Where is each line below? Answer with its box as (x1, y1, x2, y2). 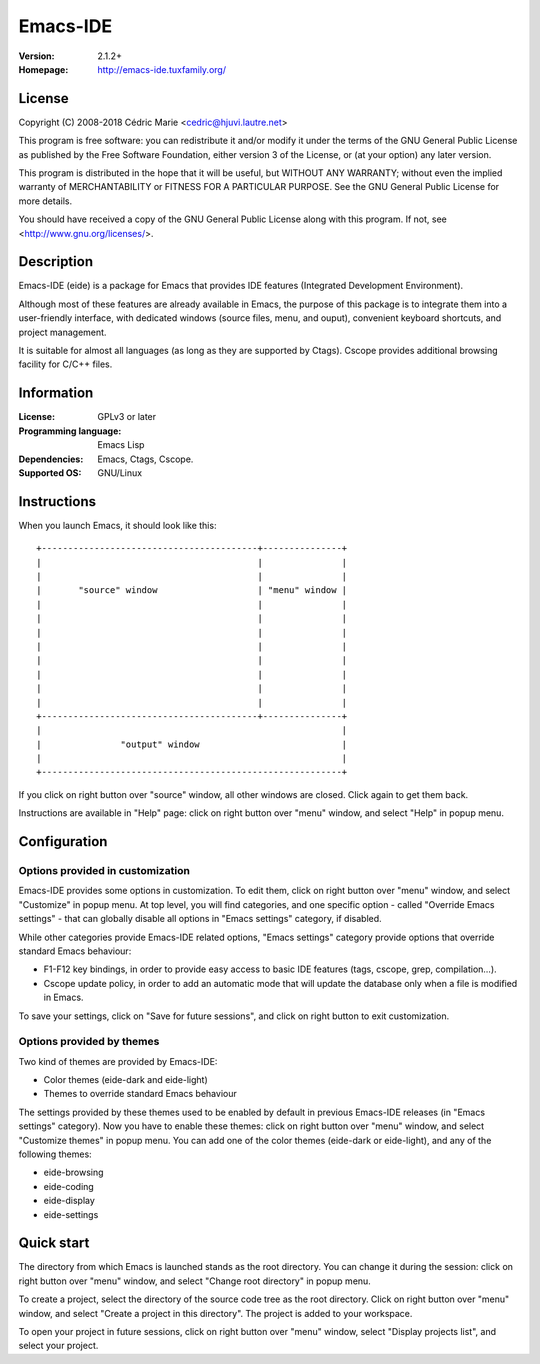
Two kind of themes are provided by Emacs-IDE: (18, 1055, 218, 1067)
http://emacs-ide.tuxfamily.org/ (97, 63, 227, 75)
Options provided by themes (18, 1035, 160, 1049)
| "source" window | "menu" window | (36, 585, 348, 596)
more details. (18, 195, 73, 207)
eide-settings (43, 1208, 99, 1220)
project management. (18, 326, 107, 338)
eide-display (43, 1195, 95, 1207)
